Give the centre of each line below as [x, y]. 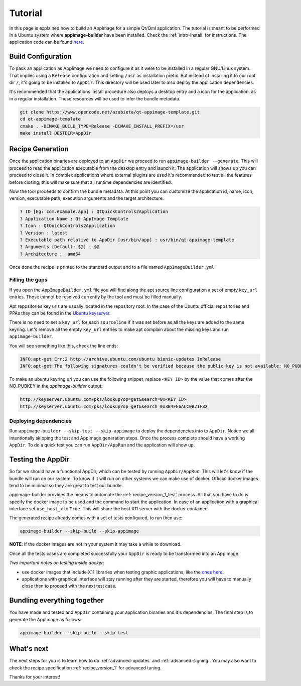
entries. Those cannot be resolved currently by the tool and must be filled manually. [96, 297]
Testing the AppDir [39, 460]
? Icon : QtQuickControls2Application [67, 226]
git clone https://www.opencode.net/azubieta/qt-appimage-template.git [110, 112]
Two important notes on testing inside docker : [57, 563]
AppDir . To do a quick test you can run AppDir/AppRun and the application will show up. [102, 445]
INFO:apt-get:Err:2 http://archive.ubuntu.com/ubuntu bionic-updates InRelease [120, 359]
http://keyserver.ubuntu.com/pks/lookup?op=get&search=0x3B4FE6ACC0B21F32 [114, 406]
